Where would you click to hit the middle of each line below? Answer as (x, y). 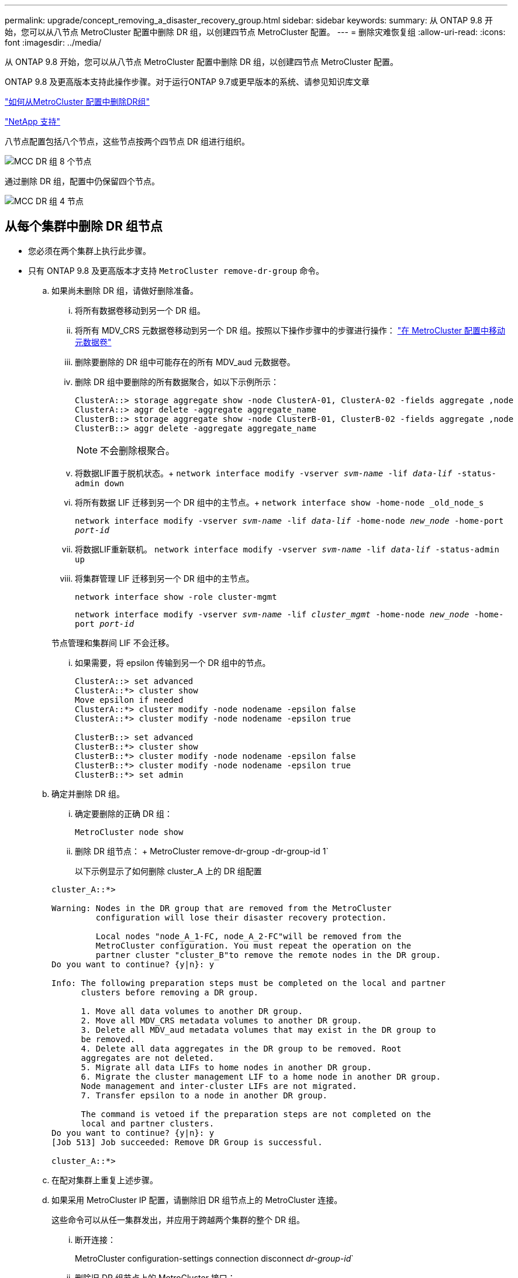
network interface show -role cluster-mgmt (176, 597)
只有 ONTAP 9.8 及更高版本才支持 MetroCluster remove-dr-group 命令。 (176, 270)
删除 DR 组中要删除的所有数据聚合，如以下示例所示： (177, 382)
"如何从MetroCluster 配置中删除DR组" (77, 102)
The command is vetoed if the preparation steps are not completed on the (256, 1114)
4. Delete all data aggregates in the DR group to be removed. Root (241, 1048)
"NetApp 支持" (33, 121)
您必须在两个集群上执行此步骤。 (89, 250)
